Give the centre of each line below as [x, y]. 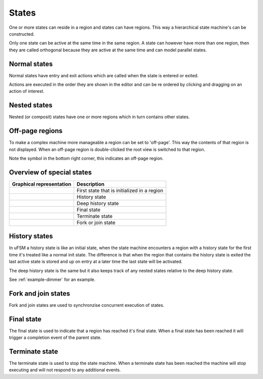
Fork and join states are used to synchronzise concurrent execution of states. [87, 305]
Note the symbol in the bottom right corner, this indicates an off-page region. [86, 158]
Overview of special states [50, 172]
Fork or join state [96, 222]
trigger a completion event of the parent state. [55, 337]
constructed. [22, 34]
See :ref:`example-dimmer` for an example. [52, 279]
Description [91, 184]
